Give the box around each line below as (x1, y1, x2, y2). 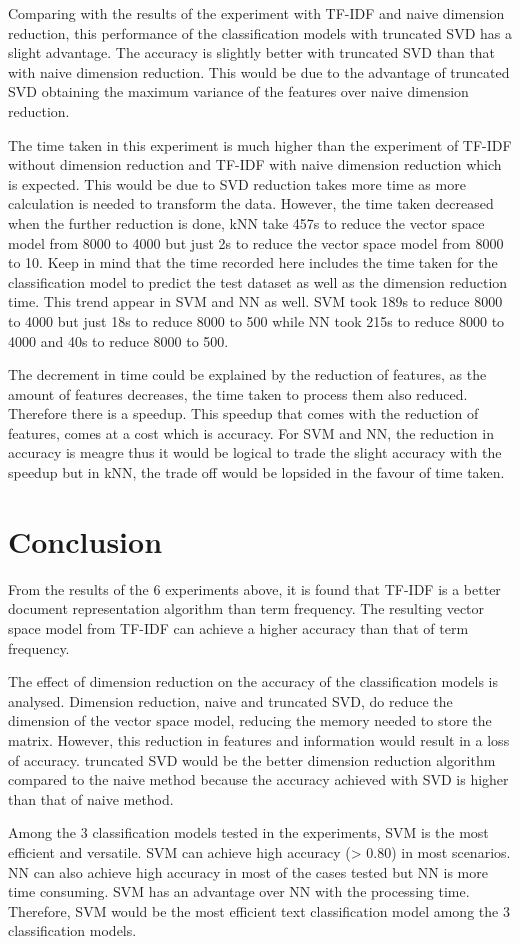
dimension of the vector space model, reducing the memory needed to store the (8, 710, 492, 731)
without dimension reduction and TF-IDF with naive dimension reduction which (8, 154, 502, 175)
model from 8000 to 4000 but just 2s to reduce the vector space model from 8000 (8, 232, 504, 253)
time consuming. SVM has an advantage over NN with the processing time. (8, 881, 470, 902)
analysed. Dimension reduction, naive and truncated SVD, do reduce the (8, 690, 453, 711)
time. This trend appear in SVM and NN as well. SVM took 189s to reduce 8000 (8, 291, 503, 312)
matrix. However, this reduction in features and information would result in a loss (8, 729, 510, 750)
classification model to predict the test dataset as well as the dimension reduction (8, 271, 508, 292)
